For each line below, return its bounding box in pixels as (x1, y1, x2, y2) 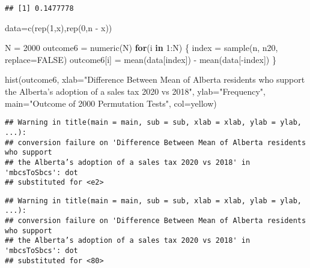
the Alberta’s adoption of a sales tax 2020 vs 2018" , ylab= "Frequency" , (5, 85, 266, 98)
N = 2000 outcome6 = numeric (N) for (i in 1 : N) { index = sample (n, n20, (5, 41, 278, 54)
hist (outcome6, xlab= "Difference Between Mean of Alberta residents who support (5, 73, 305, 86)
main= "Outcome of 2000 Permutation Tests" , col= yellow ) (5, 97, 217, 109)
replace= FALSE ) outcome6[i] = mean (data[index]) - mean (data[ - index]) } (5, 53, 276, 65)
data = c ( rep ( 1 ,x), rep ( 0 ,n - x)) (5, 21, 112, 34)
